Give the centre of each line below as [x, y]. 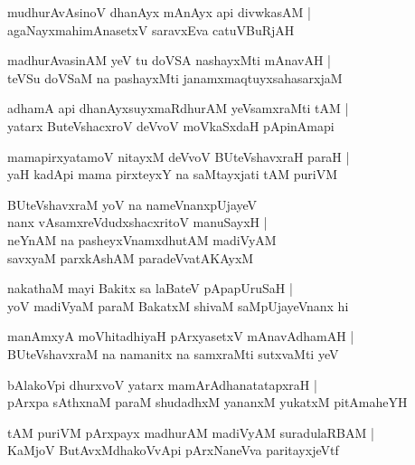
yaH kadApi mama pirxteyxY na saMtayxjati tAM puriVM [172, 174]
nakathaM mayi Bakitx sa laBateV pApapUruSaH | [150, 288]
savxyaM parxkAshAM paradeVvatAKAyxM [131, 257]
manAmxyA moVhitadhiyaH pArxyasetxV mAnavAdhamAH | [181, 336]
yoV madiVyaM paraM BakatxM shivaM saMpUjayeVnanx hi [178, 305]
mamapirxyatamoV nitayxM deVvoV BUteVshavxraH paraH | [179, 156]
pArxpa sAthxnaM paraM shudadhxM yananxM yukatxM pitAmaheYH [207, 402]
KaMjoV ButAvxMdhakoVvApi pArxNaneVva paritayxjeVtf [173, 450]
